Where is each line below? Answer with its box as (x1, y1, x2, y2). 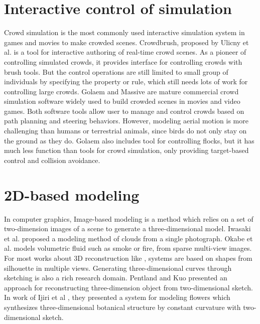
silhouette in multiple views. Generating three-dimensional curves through (4, 262, 232, 273)
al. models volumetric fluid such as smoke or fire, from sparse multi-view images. (4, 243, 252, 253)
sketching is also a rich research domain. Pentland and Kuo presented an (4, 272, 227, 283)
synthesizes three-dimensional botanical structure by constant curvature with (4, 301, 241, 312)
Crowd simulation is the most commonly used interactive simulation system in (4, 27, 245, 38)
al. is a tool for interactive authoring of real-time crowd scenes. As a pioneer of (4, 47, 246, 57)
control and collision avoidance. (4, 154, 100, 165)
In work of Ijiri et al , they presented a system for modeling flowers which (4, 292, 230, 302)
